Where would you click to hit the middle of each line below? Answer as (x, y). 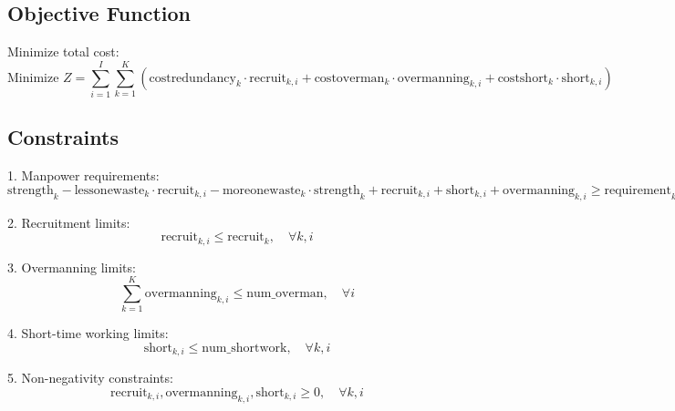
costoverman (349, 78)
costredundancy (192, 78)
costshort (523, 78)
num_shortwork (244, 348)
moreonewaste (261, 190)
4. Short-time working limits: (88, 333)
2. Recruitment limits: (69, 222)
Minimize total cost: (63, 51)
